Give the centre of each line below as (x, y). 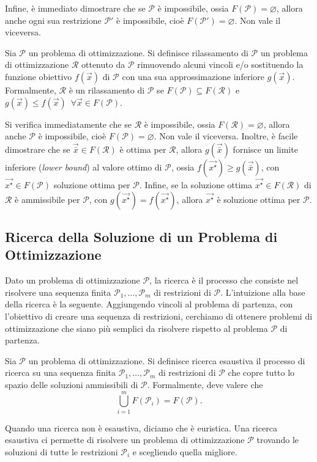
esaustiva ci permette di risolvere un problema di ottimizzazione (125, 440)
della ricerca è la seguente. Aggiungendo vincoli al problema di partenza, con (149, 304)
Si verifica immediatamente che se (68, 124)
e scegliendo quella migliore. (185, 451)
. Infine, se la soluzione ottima (196, 185)
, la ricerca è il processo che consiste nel (224, 280)
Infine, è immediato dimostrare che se (75, 8)
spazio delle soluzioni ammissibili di (72, 384)
